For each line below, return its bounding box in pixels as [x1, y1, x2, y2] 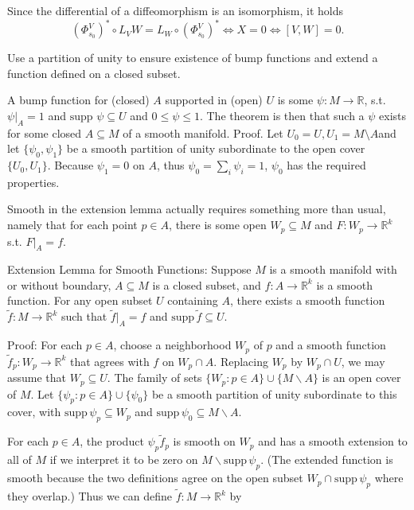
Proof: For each [7, 337, 83, 353]
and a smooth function [275, 337, 386, 353]
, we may [341, 352, 385, 369]
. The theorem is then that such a [199, 107, 365, 123]
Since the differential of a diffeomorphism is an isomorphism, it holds [7, 2, 344, 18]
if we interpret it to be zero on [49, 451, 198, 468]
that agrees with [70, 352, 150, 369]
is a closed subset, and [152, 276, 261, 293]
